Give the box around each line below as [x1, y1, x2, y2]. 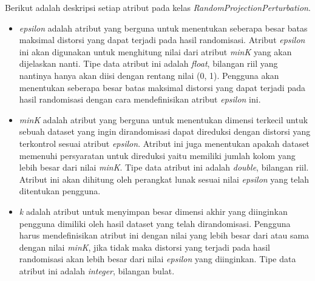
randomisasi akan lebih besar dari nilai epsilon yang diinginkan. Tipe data [19, 252, 296, 265]
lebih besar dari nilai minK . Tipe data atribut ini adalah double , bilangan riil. [19, 161, 309, 174]
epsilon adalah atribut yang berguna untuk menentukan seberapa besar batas [19, 21, 308, 34]
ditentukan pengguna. [19, 185, 101, 197]
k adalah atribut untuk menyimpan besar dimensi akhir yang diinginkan [19, 205, 288, 217]
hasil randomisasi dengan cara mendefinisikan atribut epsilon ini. [19, 93, 261, 106]
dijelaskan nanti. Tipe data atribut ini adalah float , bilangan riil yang [19, 57, 278, 70]
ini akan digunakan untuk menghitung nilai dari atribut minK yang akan [19, 45, 292, 58]
